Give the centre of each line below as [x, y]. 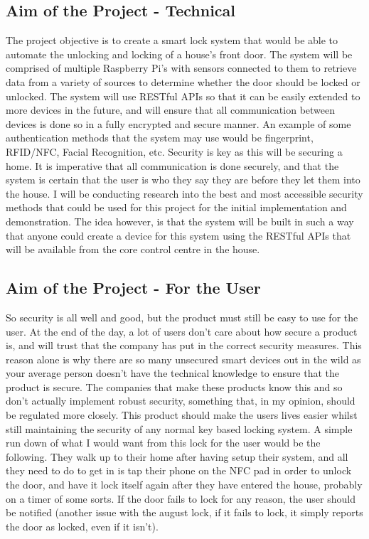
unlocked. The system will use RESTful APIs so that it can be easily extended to [183, 96]
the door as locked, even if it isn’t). [82, 526]
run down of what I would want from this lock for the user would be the [163, 443]
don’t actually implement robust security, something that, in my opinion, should [181, 401]
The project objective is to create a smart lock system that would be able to [172, 40]
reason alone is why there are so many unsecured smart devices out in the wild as [183, 359]
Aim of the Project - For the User [133, 288]
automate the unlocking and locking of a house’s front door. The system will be [179, 54]
